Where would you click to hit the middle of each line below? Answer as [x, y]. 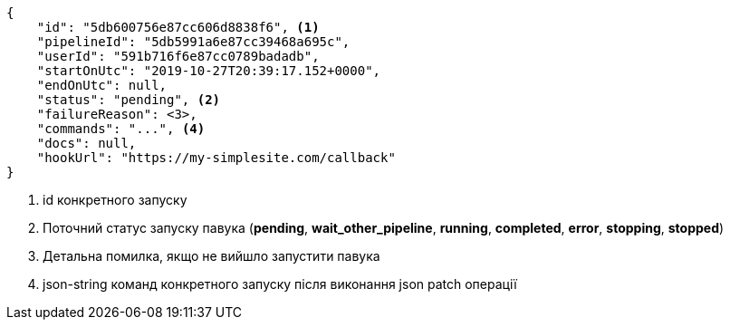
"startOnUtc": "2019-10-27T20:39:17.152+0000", [209, 71]
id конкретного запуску [115, 200]
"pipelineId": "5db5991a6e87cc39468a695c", [193, 42]
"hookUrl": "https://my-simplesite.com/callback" [216, 158]
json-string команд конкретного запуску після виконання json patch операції [280, 284]
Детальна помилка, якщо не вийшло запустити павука [211, 256]
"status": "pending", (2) [129, 100]
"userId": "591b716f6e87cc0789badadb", [178, 56]
